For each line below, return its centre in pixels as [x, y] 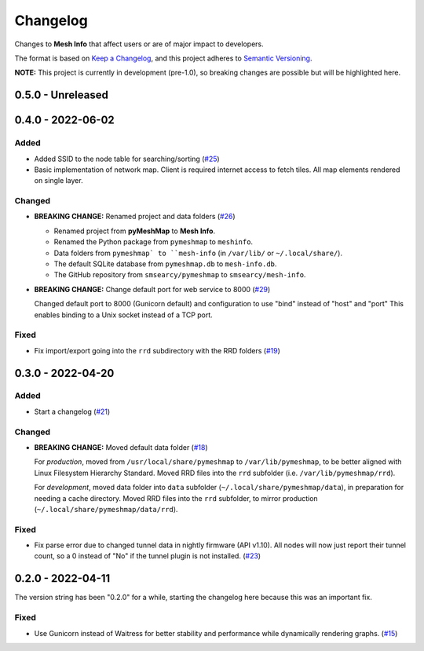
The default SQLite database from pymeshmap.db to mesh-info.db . [165, 264]
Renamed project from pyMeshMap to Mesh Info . [135, 231]
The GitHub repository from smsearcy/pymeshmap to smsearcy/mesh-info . [180, 275]
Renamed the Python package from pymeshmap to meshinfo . [154, 242]
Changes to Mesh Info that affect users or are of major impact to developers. [139, 44]
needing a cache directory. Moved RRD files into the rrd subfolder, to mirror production [176, 498]
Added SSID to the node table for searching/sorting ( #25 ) [127, 159]
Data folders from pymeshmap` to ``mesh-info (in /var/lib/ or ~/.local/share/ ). [198, 253]
